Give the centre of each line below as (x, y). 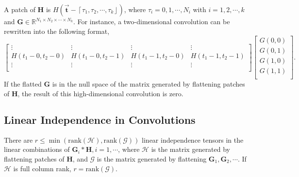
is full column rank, (42, 168)
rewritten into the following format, (57, 31)
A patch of (20, 9)
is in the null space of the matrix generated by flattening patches (149, 84)
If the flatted (23, 84)
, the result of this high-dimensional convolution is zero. (100, 93)
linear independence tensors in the (193, 140)
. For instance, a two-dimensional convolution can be (152, 21)
